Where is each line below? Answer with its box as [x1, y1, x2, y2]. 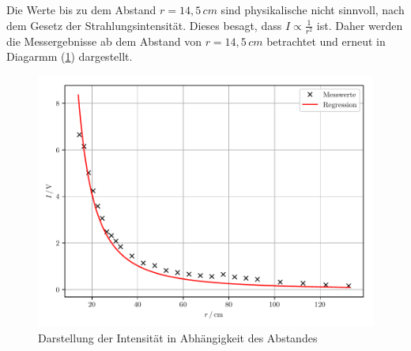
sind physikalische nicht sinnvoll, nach [221, 2, 405, 17]
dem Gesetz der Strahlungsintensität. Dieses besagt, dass [6, 17, 282, 33]
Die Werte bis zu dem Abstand [6, 2, 156, 17]
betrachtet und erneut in [266, 32, 386, 49]
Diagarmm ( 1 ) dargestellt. [6, 48, 133, 65]
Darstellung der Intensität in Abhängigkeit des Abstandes [38, 329, 318, 345]
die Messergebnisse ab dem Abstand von [6, 32, 202, 49]
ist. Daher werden [316, 17, 403, 33]
